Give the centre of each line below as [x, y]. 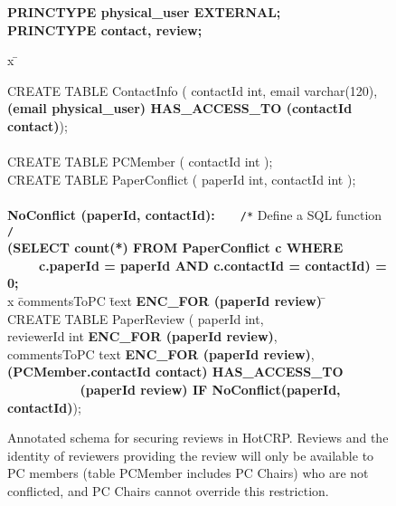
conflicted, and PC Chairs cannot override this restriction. [168, 490]
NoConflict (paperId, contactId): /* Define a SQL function [195, 214]
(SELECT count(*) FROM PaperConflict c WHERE [175, 248]
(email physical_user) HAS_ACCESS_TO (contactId [180, 108]
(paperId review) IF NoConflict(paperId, [210, 389]
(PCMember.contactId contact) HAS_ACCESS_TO [175, 372]
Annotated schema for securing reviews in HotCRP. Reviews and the [198, 438]
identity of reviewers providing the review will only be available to [191, 455]
